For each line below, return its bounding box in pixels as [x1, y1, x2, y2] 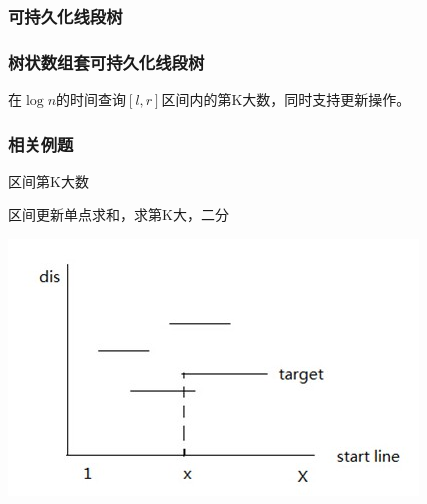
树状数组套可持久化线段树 [8, 49, 205, 74]
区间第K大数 [8, 170, 89, 191]
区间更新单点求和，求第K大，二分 [8, 204, 229, 225]
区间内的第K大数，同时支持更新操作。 [161, 89, 411, 110]
